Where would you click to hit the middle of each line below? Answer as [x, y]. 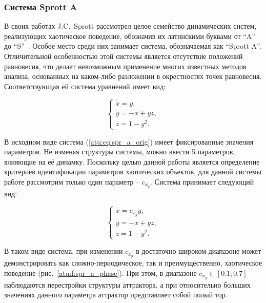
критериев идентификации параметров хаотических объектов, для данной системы [133, 171]
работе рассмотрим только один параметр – [72, 181]
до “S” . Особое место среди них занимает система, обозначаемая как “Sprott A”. [133, 46]
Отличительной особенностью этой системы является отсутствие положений [124, 56]
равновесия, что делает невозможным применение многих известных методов [125, 66]
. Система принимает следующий [202, 181]
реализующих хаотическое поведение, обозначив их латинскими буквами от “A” [130, 36]
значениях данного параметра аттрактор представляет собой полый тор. [116, 295]
